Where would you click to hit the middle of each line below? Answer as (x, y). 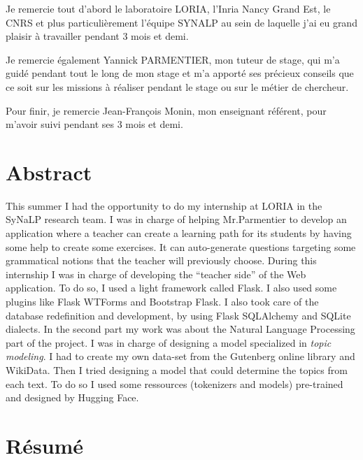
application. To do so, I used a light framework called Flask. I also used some (171, 288)
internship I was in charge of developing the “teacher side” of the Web (156, 274)
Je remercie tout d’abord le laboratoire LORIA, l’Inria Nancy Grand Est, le (168, 8)
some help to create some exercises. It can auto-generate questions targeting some (181, 246)
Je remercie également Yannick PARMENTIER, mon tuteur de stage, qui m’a (173, 59)
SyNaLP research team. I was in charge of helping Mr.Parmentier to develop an (176, 219)
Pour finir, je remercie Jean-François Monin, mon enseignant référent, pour (166, 110)
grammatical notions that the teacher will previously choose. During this (161, 260)
